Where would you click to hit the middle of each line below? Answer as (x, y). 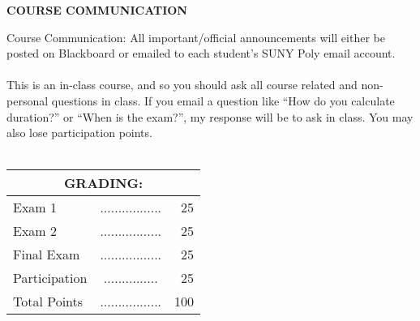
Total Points (48, 302)
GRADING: (103, 183)
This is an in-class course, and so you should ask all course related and (182, 85)
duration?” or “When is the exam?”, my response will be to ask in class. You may (210, 116)
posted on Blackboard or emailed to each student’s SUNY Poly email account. (201, 53)
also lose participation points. (79, 133)
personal (28, 100)
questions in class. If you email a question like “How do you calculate (223, 100)
